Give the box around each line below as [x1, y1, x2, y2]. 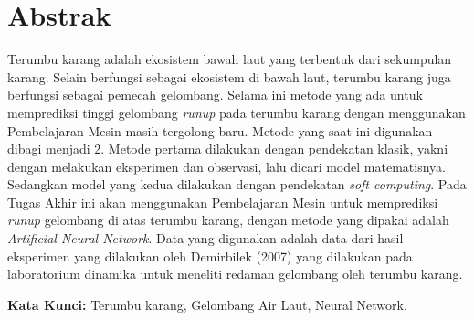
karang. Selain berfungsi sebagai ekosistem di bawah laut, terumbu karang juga [7, 67, 451, 86]
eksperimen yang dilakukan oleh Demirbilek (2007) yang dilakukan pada [7, 246, 413, 265]
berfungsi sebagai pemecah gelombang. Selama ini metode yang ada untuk [7, 85, 423, 104]
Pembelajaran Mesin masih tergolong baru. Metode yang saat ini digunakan [7, 121, 433, 140]
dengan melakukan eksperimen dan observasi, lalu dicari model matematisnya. [7, 156, 446, 176]
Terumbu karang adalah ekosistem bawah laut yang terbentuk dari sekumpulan [7, 49, 452, 69]
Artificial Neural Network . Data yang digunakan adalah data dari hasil [7, 229, 404, 248]
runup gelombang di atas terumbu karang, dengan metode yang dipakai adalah [7, 210, 449, 229]
